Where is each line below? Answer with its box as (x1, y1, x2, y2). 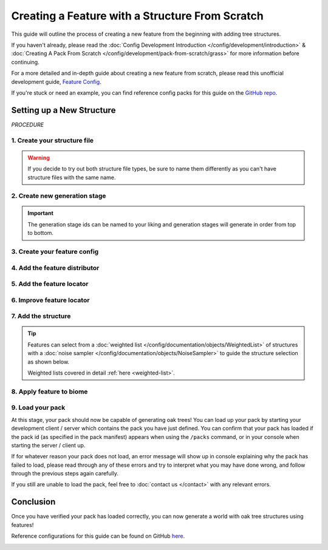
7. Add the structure (11, 312, 71, 321)
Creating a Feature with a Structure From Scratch (11, 9, 264, 22)
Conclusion (11, 497, 56, 507)
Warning (27, 154, 50, 161)
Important (27, 209, 54, 217)
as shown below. (27, 358, 70, 365)
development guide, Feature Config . (11, 78, 101, 85)
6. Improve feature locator (11, 296, 90, 304)
